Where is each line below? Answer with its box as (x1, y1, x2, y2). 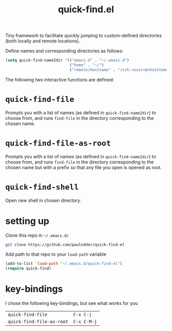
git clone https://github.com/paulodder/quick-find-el (5, 242, 125, 247)
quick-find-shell (5, 182, 79, 192)
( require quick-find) (5, 266, 52, 271)
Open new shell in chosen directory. (5, 197, 81, 203)
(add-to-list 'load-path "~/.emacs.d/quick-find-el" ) (5, 261, 123, 266)
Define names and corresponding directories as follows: (5, 48, 124, 54)
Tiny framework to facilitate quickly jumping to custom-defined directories (5, 32, 162, 39)
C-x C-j (73, 312, 92, 318)
